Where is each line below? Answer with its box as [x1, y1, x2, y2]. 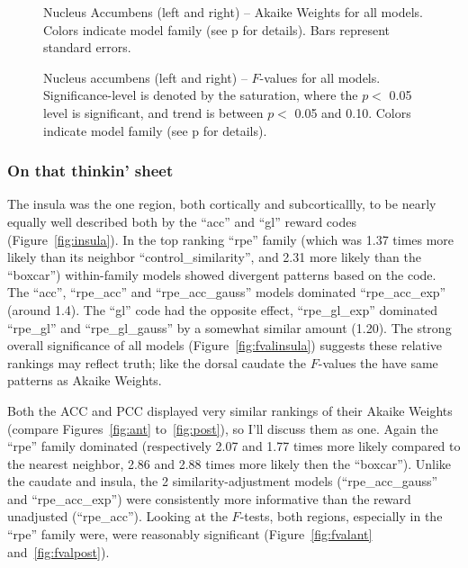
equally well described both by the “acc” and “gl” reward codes [7, 212, 356, 230]
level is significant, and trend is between [43, 103, 264, 122]
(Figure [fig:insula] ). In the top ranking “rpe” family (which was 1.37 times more [7, 230, 454, 248]
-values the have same [318, 353, 438, 372]
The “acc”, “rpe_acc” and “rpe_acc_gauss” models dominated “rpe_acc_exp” [7, 283, 446, 302]
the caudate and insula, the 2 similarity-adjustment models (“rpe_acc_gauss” [7, 472, 438, 491]
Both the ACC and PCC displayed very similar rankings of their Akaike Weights [7, 401, 453, 419]
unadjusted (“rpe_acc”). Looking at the [7, 507, 228, 526]
